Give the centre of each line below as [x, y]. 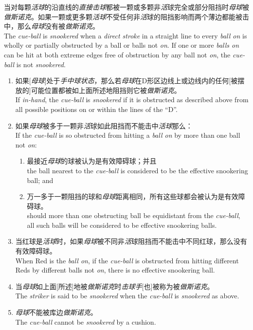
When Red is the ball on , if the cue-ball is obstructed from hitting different [127, 260]
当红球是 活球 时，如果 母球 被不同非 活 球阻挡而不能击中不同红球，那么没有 [131, 241]
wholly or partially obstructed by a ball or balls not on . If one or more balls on [122, 45]
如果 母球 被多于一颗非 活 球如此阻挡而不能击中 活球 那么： [104, 125]
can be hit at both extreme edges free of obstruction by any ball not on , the [117, 54]
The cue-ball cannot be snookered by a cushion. [86, 321]
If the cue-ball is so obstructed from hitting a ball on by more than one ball [128, 135]
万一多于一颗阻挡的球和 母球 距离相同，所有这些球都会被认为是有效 [133, 196]
